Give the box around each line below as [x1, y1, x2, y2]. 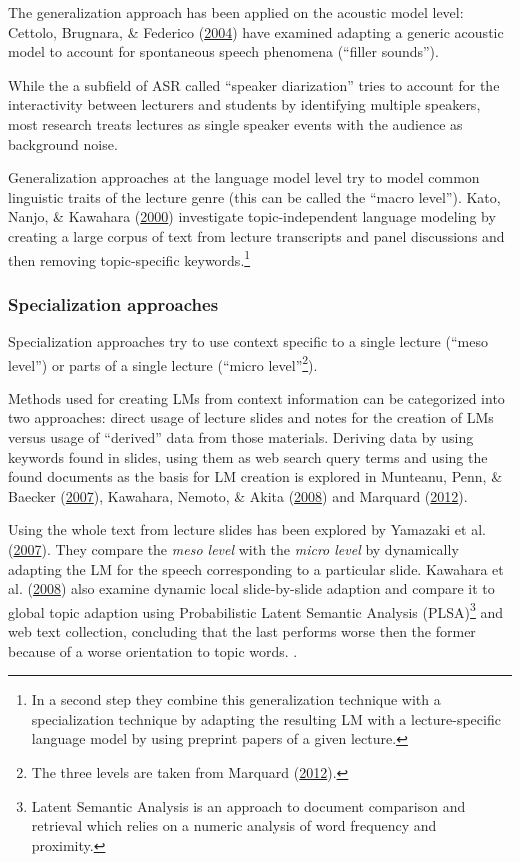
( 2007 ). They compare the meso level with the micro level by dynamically [8, 539, 459, 559]
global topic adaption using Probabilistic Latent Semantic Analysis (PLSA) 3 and [8, 598, 504, 622]
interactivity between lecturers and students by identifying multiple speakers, [8, 94, 481, 115]
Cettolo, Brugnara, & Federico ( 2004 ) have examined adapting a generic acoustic [8, 21, 504, 42]
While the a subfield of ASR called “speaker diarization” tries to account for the [8, 74, 500, 95]
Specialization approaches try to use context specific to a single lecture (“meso [8, 331, 488, 351]
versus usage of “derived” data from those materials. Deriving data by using [8, 427, 474, 448]
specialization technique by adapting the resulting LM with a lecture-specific [31, 708, 501, 729]
